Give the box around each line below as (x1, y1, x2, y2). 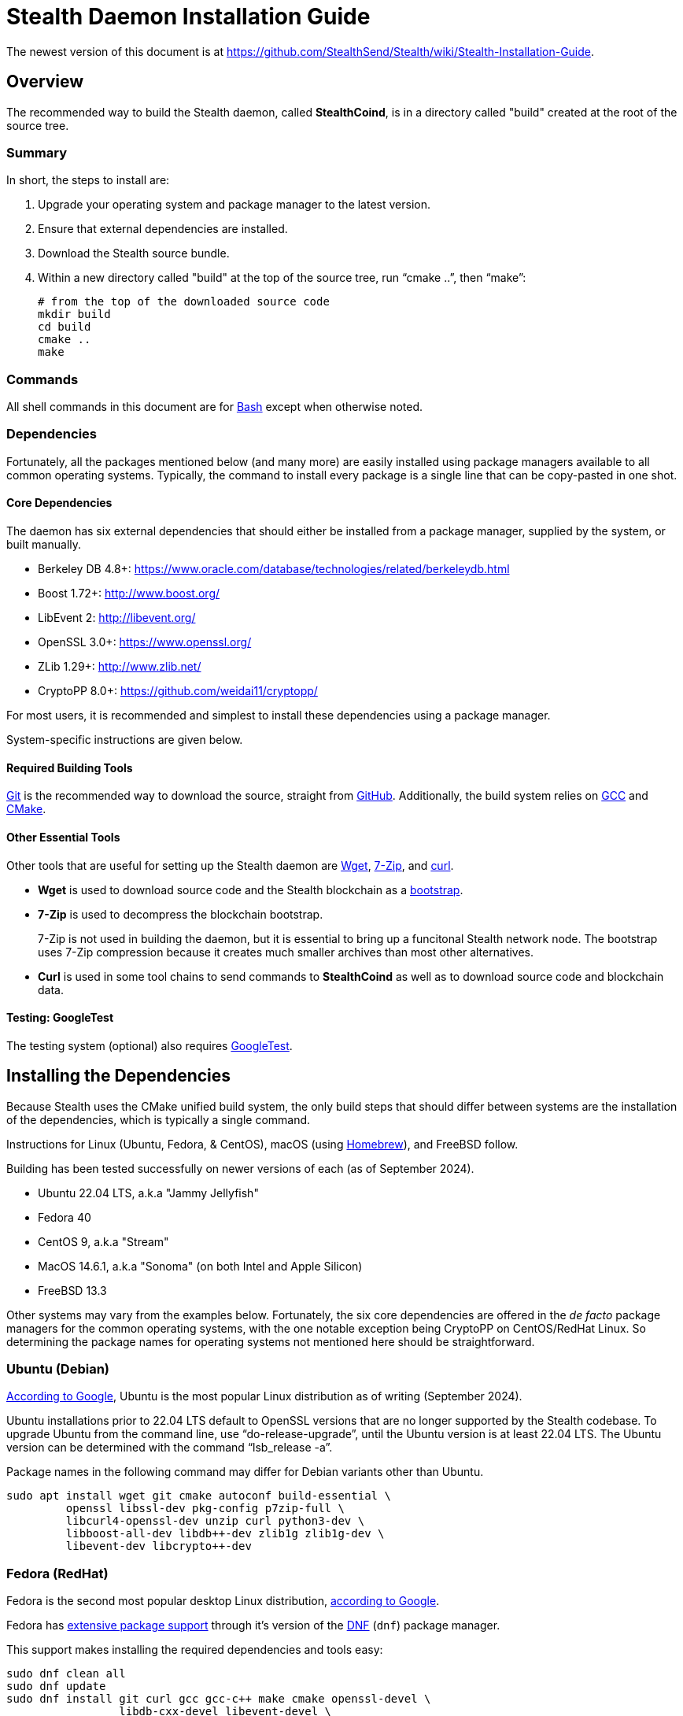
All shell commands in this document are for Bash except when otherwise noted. (6, 400, 423, 414)
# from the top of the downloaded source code (38, 295, 330, 309)
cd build (38, 320, 91, 334)
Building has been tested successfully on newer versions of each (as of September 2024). (6, 1161, 474, 1175)
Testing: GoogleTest (6, 1011, 114, 1025)
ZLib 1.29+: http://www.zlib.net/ (38, 660, 201, 674)
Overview (6, 72, 84, 92)
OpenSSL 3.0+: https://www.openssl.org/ (38, 635, 252, 649)
